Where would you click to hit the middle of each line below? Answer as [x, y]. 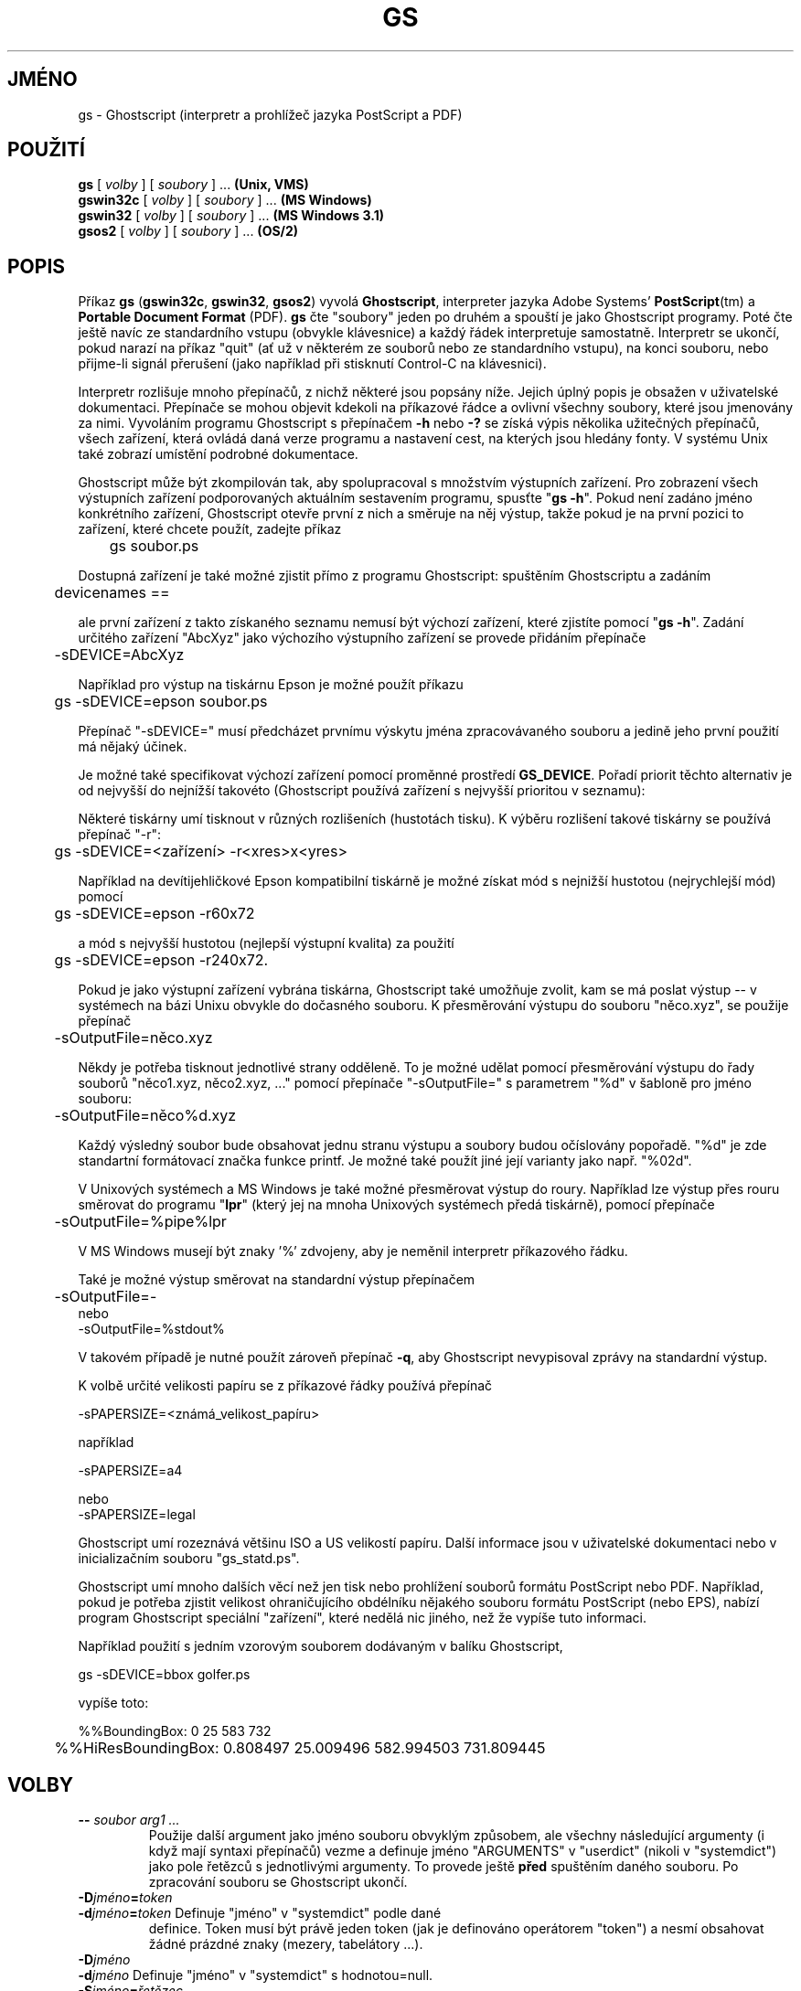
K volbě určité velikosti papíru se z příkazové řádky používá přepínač [285, 1386]
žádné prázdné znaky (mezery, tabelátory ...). [286, 1944]
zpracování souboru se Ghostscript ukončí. [278, 1882]
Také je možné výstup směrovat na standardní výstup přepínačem [277, 1280]
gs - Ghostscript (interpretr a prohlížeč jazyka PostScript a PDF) [270, 114]
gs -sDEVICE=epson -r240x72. [161, 960]
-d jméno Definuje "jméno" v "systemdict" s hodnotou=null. [256, 1975]
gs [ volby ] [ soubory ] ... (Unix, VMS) [193, 185]
